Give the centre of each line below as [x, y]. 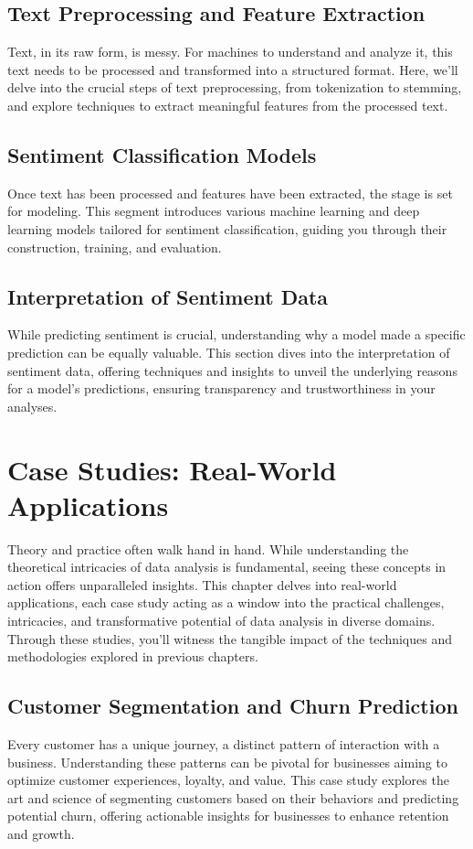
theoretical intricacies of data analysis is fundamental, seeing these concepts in [227, 567]
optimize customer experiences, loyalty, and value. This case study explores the [228, 780]
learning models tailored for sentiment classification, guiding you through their [227, 228]
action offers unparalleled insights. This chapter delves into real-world [202, 584]
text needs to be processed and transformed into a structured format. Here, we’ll [233, 69]
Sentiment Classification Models [162, 154]
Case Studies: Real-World [172, 469]
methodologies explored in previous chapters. [133, 656]
